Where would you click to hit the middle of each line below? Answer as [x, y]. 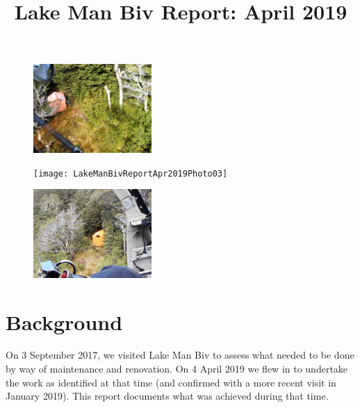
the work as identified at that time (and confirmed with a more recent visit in [171, 382]
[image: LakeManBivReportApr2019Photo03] [131, 173]
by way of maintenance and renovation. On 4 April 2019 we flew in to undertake [177, 369]
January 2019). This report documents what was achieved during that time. [167, 396]
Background [64, 321]
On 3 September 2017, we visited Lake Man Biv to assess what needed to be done [180, 355]
